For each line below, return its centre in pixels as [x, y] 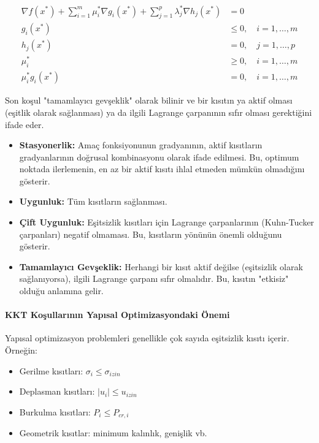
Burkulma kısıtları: [55, 411]
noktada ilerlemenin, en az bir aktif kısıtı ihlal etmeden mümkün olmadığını [162, 169]
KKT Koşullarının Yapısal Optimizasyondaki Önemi [117, 315]
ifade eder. [25, 124]
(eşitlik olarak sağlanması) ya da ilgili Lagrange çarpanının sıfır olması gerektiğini [159, 112]
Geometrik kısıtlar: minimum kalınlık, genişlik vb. [113, 433]
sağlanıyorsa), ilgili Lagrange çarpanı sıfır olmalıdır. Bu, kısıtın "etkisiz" [154, 278]
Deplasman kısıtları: [57, 391]
